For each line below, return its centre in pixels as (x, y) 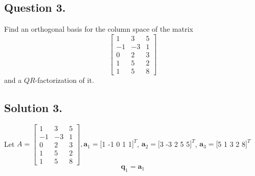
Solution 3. (33, 107)
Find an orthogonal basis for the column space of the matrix (99, 29)
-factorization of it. (64, 80)
